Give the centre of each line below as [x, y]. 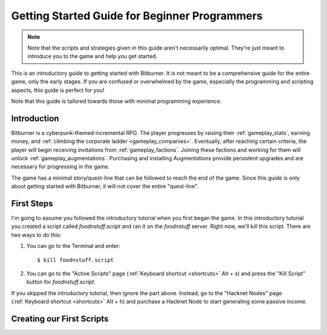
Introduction [35, 118]
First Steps [32, 203]
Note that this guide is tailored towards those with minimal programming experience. [117, 101]
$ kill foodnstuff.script [76, 260]
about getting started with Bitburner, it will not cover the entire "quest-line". [105, 186]
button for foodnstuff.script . [61, 282]
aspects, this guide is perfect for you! [58, 90]
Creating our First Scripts [60, 318]
